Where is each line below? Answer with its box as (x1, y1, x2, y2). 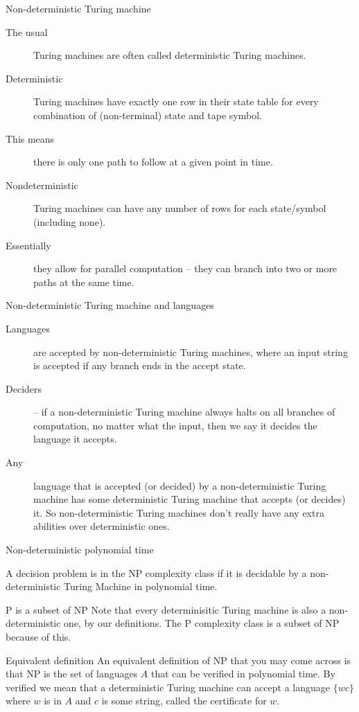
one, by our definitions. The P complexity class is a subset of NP (64, 616, 340, 630)
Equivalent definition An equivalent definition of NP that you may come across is (6, 652, 351, 667)
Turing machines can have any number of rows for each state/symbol (33, 201, 326, 215)
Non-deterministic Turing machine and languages (6, 298, 214, 312)
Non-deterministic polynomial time (6, 542, 154, 557)
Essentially (6, 238, 51, 252)
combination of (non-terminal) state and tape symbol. (33, 107, 262, 122)
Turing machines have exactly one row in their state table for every (33, 94, 319, 109)
